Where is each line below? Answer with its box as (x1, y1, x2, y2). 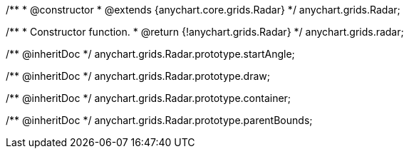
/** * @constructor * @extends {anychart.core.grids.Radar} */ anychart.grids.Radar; (6, 4, 400, 16)
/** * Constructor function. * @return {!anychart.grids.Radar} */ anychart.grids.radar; (6, 26, 404, 38)
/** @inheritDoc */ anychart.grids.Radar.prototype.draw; (6, 70, 270, 82)
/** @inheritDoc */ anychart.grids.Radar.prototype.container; (6, 92, 291, 104)
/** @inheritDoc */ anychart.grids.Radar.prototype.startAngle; (6, 48, 295, 60)
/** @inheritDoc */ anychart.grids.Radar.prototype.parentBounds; (6, 114, 313, 126)
